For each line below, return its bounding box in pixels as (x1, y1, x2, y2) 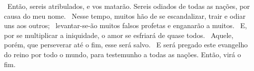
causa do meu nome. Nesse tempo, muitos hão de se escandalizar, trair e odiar (4, 10, 246, 21)
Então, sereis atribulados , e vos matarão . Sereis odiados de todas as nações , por (7, 1, 250, 11)
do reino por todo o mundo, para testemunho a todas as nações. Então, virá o (4, 49, 241, 59)
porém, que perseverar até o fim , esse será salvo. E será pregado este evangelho (4, 39, 248, 50)
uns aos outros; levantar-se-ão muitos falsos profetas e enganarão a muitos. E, (4, 20, 247, 31)
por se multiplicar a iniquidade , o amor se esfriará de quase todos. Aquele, (4, 30, 234, 40)
